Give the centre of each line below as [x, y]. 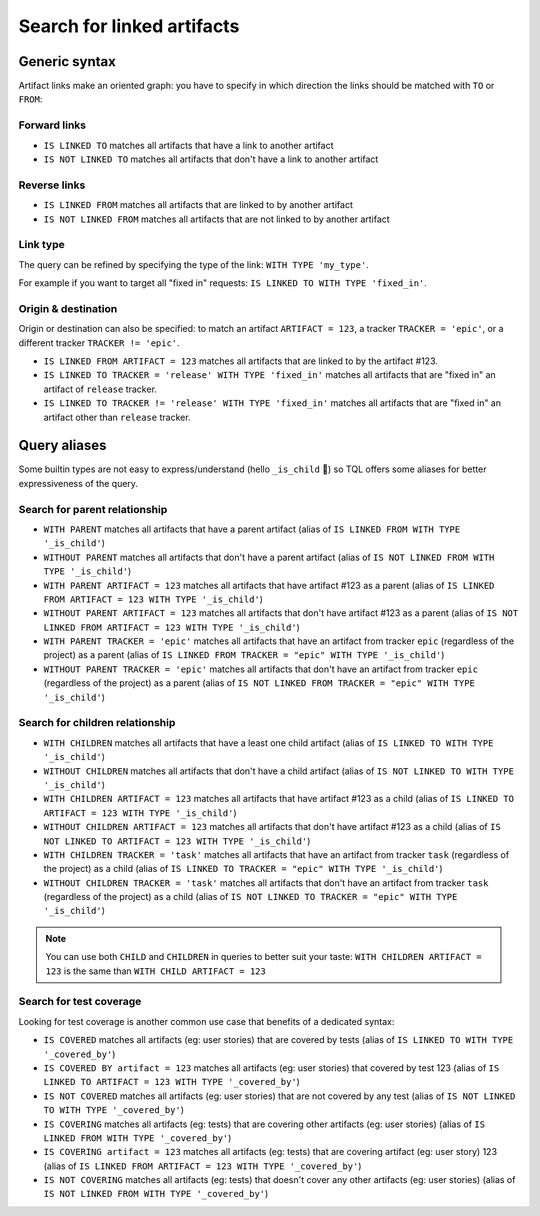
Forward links [52, 125]
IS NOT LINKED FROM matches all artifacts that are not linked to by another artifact [216, 219]
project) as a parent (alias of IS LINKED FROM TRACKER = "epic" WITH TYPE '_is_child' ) [244, 655]
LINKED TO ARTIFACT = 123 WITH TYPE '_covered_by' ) [171, 1082]
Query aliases [62, 445]
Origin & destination [68, 308]
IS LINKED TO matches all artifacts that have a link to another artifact [188, 145]
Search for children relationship [97, 723]
